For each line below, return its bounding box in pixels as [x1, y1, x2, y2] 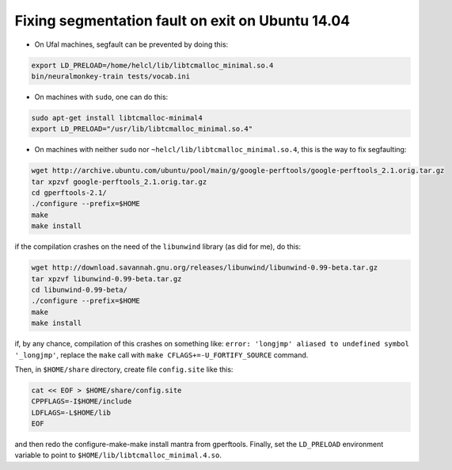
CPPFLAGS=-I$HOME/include [31, 397, 132, 406]
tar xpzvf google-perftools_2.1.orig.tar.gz [31, 177, 207, 186]
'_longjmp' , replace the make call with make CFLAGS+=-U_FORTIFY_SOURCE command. [14, 350, 309, 360]
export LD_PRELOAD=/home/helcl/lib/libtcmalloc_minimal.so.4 [31, 60, 274, 70]
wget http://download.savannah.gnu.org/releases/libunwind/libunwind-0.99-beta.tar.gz [31, 263, 378, 273]
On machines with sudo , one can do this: [34, 92, 169, 101]
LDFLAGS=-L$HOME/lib [31, 408, 111, 417]
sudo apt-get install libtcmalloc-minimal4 [31, 113, 203, 122]
